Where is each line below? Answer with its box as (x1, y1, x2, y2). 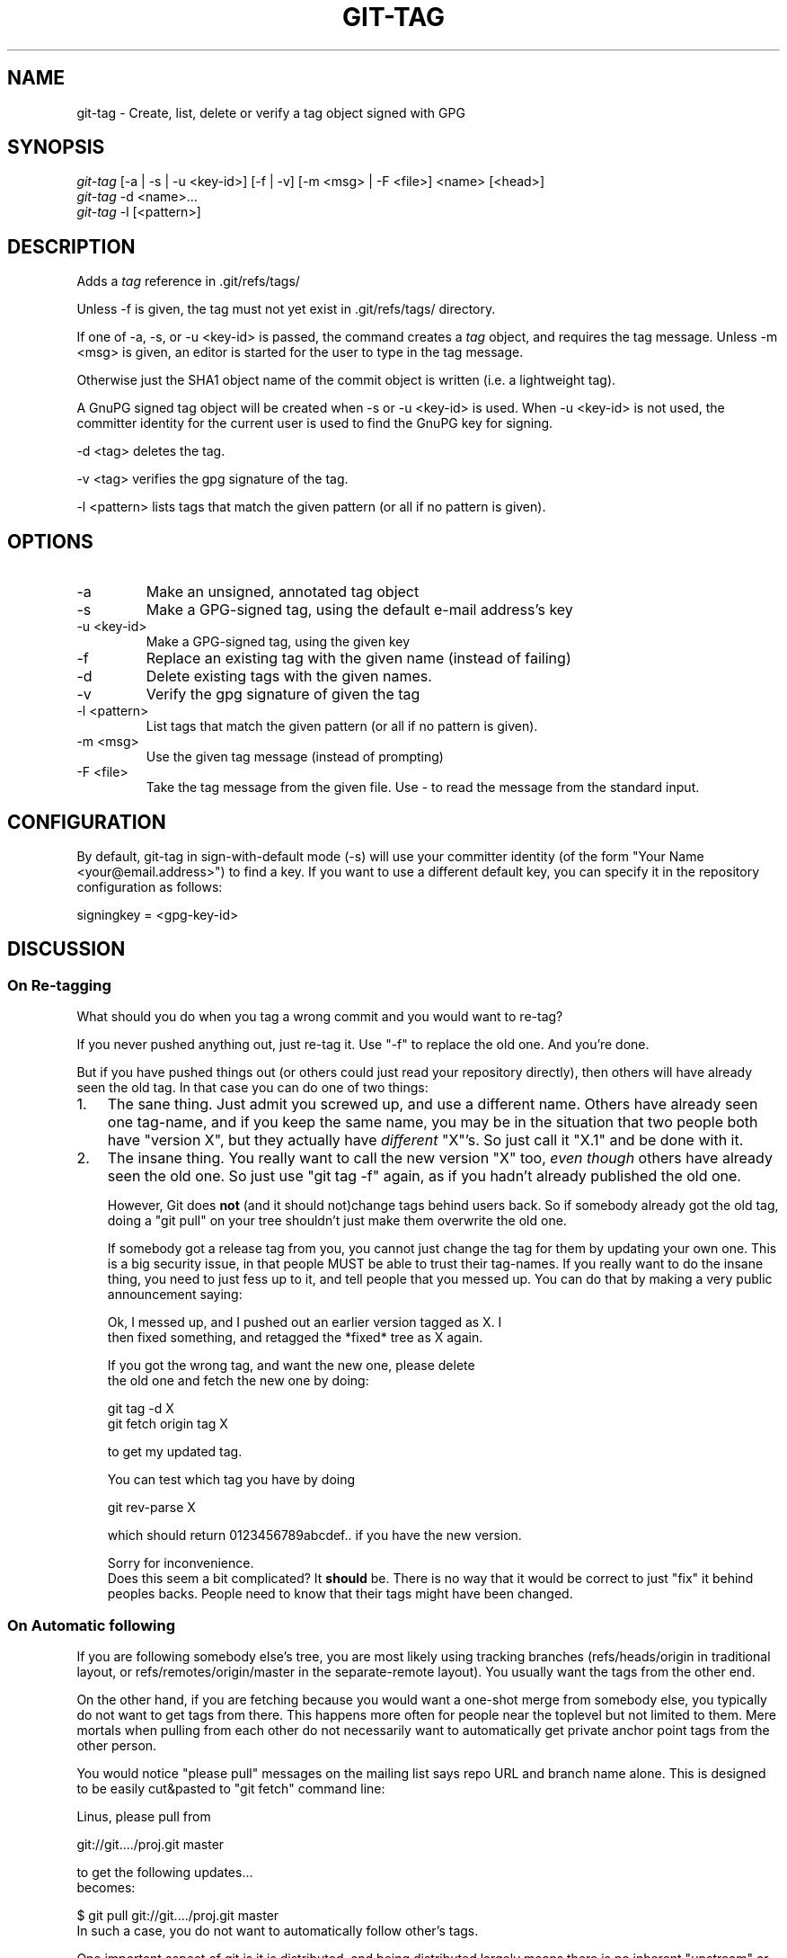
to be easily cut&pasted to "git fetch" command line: (76, 1780, 385, 1796)
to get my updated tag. (107, 1444, 243, 1460)
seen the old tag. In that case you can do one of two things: (76, 1080, 429, 1096)
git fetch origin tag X (107, 1416, 228, 1432)
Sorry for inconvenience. (107, 1555, 254, 1571)
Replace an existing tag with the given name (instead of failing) (146, 649, 571, 668)
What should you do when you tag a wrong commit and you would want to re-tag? (76, 1009, 563, 1025)
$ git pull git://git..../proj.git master (76, 1907, 279, 1923)
